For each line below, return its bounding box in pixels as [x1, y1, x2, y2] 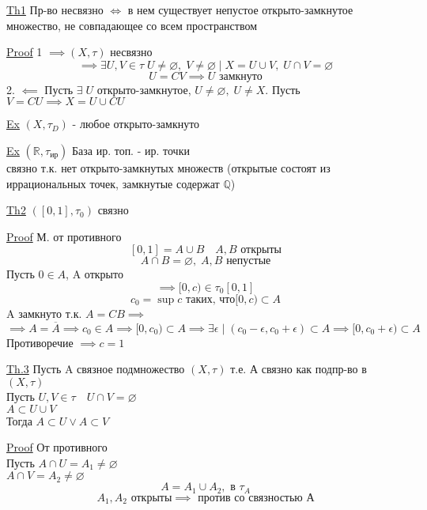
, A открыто [66, 266, 123, 282]
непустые [226, 255, 271, 267]
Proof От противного [6, 439, 108, 455]
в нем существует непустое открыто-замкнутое [127, 2, 353, 17]
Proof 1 [6, 43, 43, 60]
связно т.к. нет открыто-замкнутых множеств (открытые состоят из [6, 159, 331, 176]
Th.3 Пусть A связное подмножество [6, 361, 185, 377]
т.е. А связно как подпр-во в [230, 361, 367, 377]
